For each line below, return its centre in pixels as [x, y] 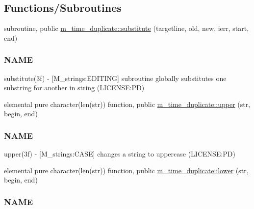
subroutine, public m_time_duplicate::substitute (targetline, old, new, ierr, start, [127, 28]
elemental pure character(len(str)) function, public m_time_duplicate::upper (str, [127, 104]
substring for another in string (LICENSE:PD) [74, 88]
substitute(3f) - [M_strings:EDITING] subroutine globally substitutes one [115, 78]
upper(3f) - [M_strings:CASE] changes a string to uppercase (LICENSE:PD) [120, 154]
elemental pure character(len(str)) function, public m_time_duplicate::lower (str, [126, 170]
